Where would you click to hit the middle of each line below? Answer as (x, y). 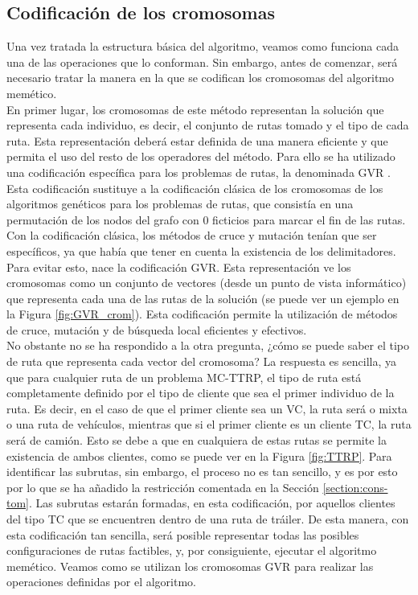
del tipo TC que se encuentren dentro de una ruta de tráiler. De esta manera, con (208, 519)
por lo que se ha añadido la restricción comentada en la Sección (163, 487)
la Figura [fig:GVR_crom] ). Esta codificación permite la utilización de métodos (202, 314)
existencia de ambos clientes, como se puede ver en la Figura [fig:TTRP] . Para (199, 455)
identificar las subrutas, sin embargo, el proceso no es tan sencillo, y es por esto (202, 472)
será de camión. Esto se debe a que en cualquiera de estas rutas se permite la (197, 440)
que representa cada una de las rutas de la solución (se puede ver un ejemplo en (203, 298)
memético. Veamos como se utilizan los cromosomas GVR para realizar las (190, 566)
